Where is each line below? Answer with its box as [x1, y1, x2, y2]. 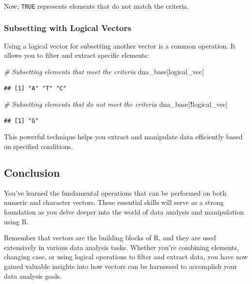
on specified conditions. [4, 141, 73, 151]
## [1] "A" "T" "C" [4, 84, 67, 92]
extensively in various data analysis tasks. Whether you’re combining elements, [4, 242, 239, 252]
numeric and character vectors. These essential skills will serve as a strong [4, 197, 224, 207]
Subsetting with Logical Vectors [4, 21, 132, 33]
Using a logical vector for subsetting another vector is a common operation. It [4, 40, 236, 50]
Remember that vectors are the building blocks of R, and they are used [4, 233, 216, 243]
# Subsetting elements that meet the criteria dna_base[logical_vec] [4, 67, 204, 77]
